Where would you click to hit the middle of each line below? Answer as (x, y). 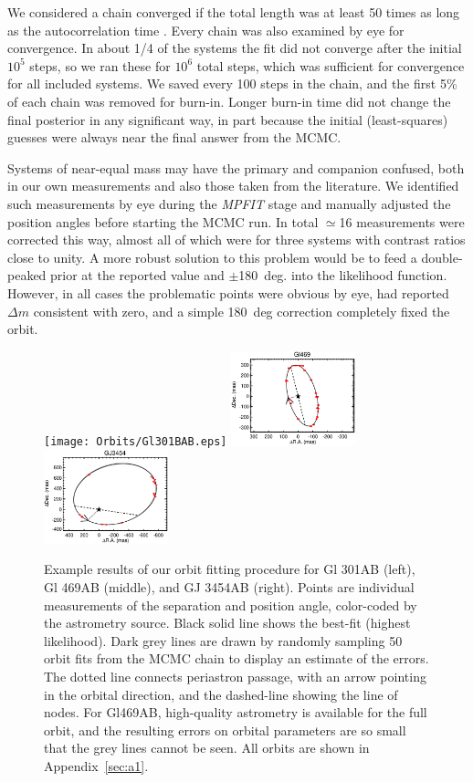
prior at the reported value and (137, 275)
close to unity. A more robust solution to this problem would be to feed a (212, 257)
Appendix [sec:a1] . (96, 765)
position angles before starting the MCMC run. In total (163, 221)
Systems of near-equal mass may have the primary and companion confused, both (236, 167)
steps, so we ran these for (100, 65)
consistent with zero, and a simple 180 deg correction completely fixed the (242, 311)
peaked (27, 275)
